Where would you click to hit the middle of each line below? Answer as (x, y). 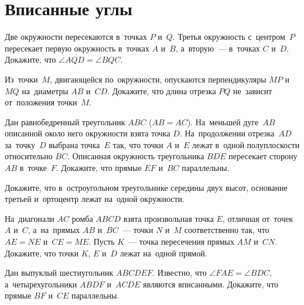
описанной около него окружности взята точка (88, 133)
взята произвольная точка (168, 218)
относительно (29, 156)
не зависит (253, 90)
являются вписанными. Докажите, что (211, 284)
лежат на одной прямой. (163, 253)
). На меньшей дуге (223, 121)
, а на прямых (54, 230)
